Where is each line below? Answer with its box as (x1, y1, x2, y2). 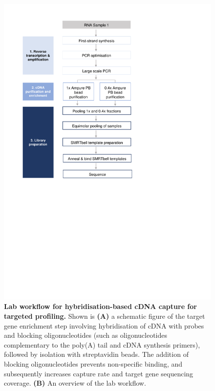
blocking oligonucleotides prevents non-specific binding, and (4, 358, 183, 369)
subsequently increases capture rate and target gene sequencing (4, 368, 193, 378)
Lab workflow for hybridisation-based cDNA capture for (4, 301, 197, 311)
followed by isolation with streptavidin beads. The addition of (4, 349, 189, 359)
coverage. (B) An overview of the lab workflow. (4, 378, 146, 388)
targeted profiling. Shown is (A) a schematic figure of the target (4, 310, 205, 321)
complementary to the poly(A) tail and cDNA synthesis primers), (4, 339, 200, 350)
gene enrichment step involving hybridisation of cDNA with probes (4, 320, 204, 330)
